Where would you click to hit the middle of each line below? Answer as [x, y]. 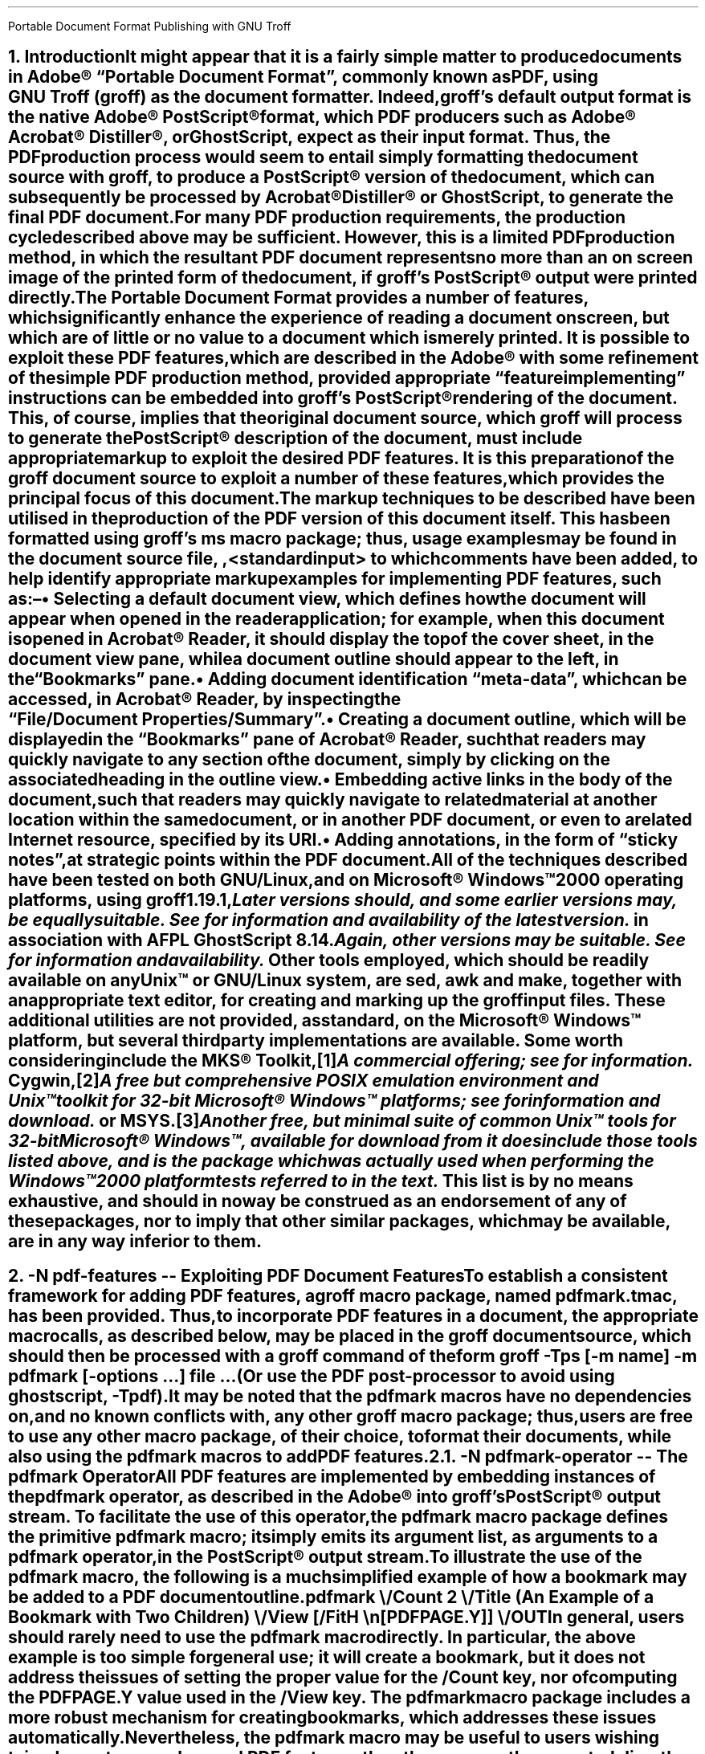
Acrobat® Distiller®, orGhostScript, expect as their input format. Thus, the [310, 137]
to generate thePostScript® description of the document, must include [295, 438]
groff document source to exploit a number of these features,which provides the [336, 479]
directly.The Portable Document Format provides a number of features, [298, 298]
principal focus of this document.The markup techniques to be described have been [352, 499]
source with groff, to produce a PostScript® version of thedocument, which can [332, 177]
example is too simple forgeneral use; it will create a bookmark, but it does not [327, 1657]
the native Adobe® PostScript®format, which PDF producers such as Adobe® [322, 117]
